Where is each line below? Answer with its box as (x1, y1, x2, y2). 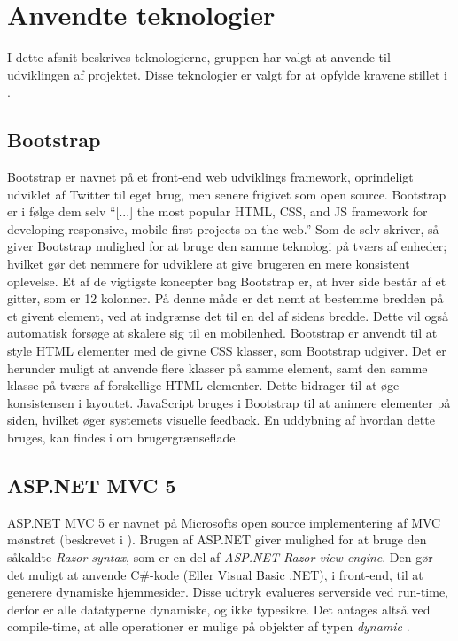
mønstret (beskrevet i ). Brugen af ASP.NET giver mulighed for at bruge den (7, 530, 427, 549)
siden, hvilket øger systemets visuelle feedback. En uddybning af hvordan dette (7, 410, 435, 429)
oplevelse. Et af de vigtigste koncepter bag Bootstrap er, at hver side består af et (7, 271, 446, 290)
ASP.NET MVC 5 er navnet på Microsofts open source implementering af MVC (7, 512, 441, 531)
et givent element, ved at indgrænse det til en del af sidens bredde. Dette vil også (7, 306, 448, 324)
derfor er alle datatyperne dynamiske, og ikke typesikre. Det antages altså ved (7, 599, 431, 618)
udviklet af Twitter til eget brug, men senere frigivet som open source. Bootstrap (7, 184, 446, 203)
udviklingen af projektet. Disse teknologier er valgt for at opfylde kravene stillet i (7, 65, 447, 83)
